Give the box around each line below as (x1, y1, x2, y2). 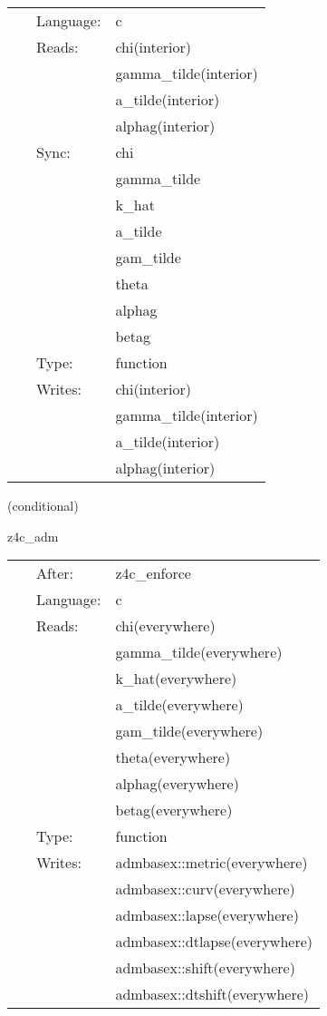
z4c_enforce (115, 562, 191, 584)
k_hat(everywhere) (115, 668, 237, 689)
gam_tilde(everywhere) (115, 720, 264, 742)
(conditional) (7, 496, 79, 514)
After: (36, 562, 73, 584)
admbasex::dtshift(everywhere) (115, 983, 309, 1005)
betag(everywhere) (115, 799, 233, 821)
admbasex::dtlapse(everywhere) (115, 931, 313, 952)
